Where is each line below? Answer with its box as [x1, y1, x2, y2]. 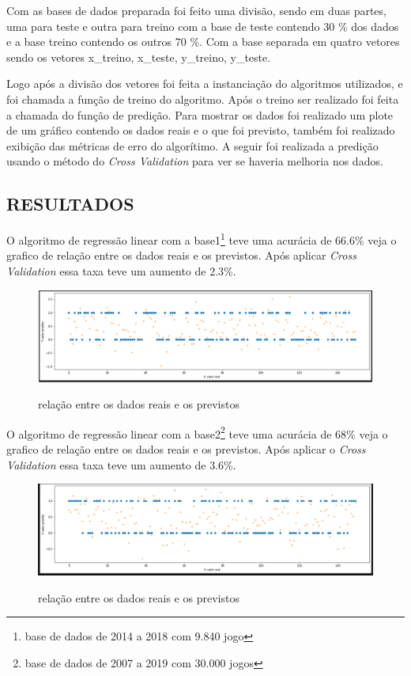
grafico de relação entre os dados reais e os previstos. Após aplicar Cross [6, 247, 356, 264]
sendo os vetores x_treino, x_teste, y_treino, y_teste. [6, 48, 271, 65]
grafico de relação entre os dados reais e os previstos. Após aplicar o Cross [6, 440, 366, 457]
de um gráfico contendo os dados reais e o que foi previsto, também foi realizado [6, 122, 395, 139]
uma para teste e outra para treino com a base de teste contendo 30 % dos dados [6, 17, 399, 34]
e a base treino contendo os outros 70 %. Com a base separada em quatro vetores [6, 33, 400, 50]
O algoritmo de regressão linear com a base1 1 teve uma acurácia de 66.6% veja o [6, 230, 397, 248]
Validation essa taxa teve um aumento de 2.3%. [6, 262, 236, 279]
